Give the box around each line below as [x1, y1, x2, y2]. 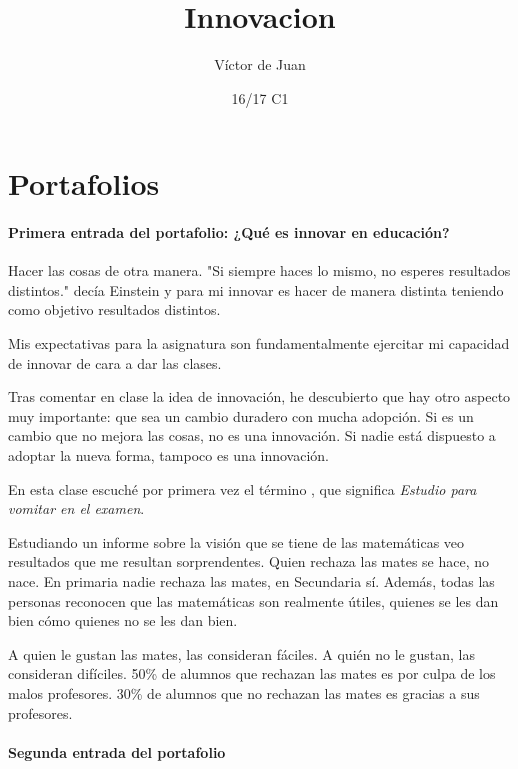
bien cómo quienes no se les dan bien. [8, 610, 238, 631]
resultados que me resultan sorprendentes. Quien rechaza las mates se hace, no [8, 551, 490, 572]
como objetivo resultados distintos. [8, 299, 221, 320]
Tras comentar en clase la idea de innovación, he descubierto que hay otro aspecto [8, 386, 511, 407]
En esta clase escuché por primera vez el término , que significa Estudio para [8, 478, 477, 499]
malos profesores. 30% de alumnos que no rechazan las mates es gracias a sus [8, 682, 480, 703]
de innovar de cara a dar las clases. [8, 352, 222, 373]
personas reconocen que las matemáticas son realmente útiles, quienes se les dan [8, 590, 499, 611]
